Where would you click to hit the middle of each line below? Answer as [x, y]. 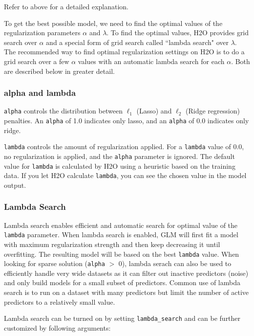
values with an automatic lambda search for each [151, 61]
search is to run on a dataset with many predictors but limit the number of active [126, 292]
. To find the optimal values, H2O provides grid [178, 33]
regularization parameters [42, 33]
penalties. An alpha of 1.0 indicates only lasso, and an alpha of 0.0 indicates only [127, 121]
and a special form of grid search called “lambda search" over [138, 42]
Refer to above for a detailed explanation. [66, 6]
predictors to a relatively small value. [60, 302]
